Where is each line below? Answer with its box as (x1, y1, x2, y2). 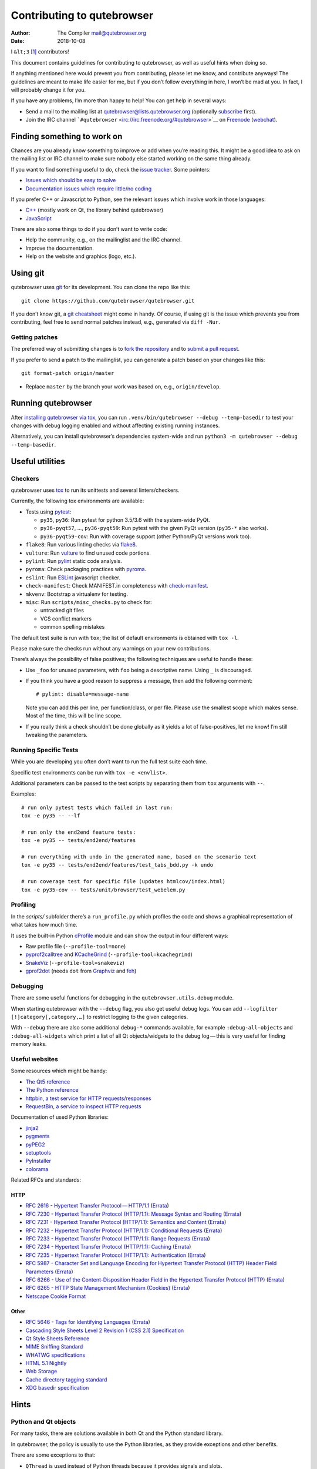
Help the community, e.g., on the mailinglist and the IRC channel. (25, 236, 182, 243)
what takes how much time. (11, 921, 77, 928)
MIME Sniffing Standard (25, 1343, 83, 1350)
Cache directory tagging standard (25, 1376, 107, 1383)
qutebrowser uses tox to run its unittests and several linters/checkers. (11, 487, 180, 494)
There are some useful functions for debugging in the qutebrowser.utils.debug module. (11, 994, 234, 1001)
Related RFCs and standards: (11, 1176, 82, 1183)
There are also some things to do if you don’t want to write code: (11, 226, 167, 233)
